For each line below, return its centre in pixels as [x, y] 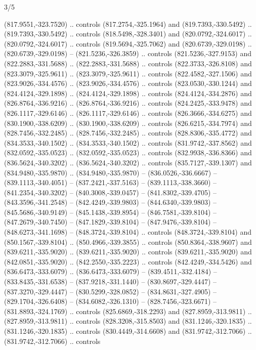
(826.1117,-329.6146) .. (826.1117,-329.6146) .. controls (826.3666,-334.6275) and [128, 113]
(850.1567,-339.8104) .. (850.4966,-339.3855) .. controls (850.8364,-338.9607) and [128, 242]
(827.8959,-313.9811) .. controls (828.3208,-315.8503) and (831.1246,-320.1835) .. [128, 321]
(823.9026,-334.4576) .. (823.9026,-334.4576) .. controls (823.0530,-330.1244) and [128, 83]
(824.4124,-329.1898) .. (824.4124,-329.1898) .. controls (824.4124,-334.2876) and [128, 93]
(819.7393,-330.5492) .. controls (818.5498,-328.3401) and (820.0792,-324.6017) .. [128, 34]
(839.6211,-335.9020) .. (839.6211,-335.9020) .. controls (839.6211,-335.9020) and [128, 252]
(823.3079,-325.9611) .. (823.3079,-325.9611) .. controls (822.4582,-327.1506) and [128, 73]
